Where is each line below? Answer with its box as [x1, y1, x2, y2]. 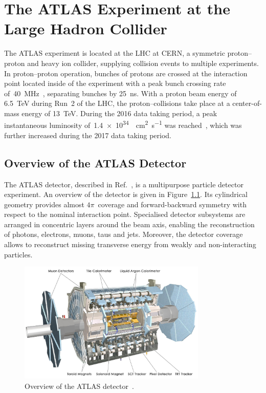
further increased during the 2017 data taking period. [4, 129, 171, 140]
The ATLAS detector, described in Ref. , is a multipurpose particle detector [4, 179, 243, 189]
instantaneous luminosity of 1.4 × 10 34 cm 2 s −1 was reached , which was [4, 118, 242, 130]
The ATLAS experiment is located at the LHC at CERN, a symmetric [4, 48, 225, 58]
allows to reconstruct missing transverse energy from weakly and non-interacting [4, 239, 256, 250]
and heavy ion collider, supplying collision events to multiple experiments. [27, 57, 259, 68]
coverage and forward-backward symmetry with [98, 199, 247, 209]
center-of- [232, 98, 262, 108]
